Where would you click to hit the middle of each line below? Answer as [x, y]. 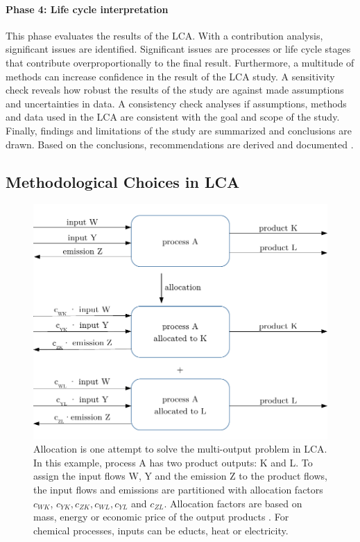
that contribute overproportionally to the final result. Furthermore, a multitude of [180, 62]
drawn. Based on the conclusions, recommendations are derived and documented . [180, 144]
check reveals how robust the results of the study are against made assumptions [175, 90]
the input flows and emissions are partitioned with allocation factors [178, 489]
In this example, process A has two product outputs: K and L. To [173, 462]
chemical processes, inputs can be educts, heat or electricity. [161, 530]
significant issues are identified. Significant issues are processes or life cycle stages [178, 49]
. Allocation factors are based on [233, 503]
